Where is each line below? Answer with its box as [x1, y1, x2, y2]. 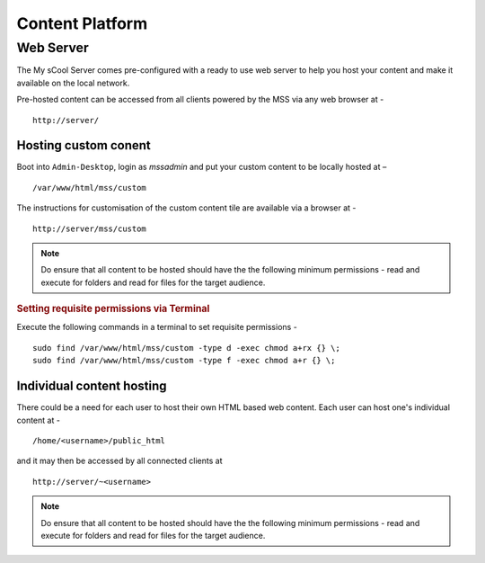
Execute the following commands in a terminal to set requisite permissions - [16, 322, 298, 333]
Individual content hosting [16, 379, 167, 394]
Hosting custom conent [16, 138, 152, 153]
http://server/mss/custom [32, 223, 147, 234]
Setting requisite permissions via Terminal [16, 302, 210, 315]
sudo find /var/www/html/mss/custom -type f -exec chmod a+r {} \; [32, 355, 336, 366]
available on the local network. [16, 77, 130, 88]
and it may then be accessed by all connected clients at [16, 455, 223, 467]
